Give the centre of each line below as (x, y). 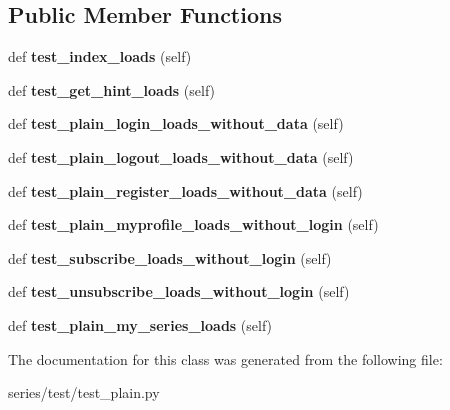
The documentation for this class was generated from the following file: (225, 358)
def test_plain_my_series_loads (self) (140, 324)
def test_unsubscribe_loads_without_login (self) (179, 291)
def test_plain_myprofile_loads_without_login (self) (193, 224)
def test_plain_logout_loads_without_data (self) (181, 156)
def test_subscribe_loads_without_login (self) (170, 257)
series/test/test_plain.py (84, 392)
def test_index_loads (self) (100, 56)
